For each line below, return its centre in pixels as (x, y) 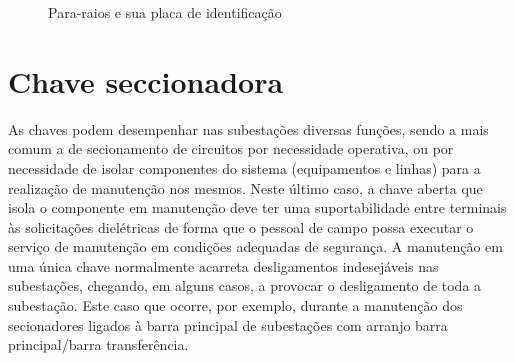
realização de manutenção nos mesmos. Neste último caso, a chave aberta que (245, 187)
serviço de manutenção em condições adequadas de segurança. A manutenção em (255, 246)
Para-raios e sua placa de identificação (165, 12)
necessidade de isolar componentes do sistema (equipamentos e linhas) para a (244, 167)
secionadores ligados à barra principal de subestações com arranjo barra (228, 324)
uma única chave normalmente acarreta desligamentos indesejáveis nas (223, 265)
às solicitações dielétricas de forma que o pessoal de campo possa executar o (241, 226)
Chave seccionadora (146, 80)
